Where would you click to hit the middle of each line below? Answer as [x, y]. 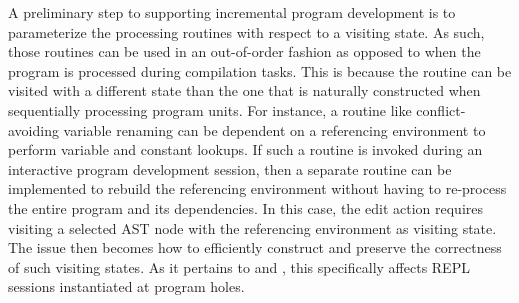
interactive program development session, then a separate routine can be [230, 168]
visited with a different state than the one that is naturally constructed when [244, 90]
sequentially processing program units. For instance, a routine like [210, 109]
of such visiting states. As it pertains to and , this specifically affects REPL [239, 266]
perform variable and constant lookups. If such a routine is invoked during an [245, 149]
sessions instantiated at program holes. [126, 286]
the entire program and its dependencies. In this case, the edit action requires [246, 207]
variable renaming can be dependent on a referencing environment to [274, 129]
